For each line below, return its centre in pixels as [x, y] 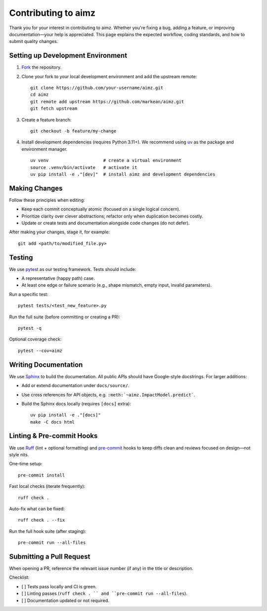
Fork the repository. [42, 67]
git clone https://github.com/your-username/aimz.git [97, 88]
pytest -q [30, 328]
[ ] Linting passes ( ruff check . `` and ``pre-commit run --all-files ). [105, 594]
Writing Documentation [46, 365]
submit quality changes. [34, 42]
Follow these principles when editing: [47, 200]
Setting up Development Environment [68, 56]
